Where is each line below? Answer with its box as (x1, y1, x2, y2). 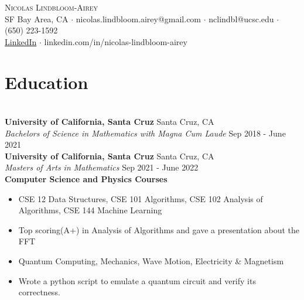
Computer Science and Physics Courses (5, 173, 168, 185)
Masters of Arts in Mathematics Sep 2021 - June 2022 (5, 161, 199, 173)
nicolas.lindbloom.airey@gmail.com (76, 12, 201, 25)
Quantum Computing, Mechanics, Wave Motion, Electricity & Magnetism (18, 255, 284, 267)
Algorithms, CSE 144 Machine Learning (18, 204, 162, 216)
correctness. (18, 286, 60, 298)
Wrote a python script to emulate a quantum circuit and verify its (18, 274, 256, 287)
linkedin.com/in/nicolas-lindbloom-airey (44, 35, 187, 47)
